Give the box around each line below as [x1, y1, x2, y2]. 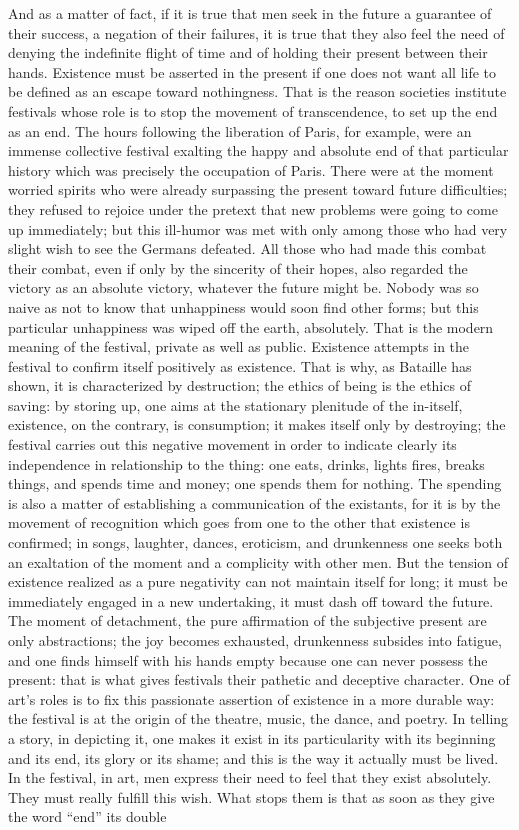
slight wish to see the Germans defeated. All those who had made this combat [8, 238, 487, 259]
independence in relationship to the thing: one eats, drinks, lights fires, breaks [8, 453, 485, 474]
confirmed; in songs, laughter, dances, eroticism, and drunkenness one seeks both [8, 532, 503, 553]
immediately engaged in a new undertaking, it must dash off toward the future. [8, 590, 494, 611]
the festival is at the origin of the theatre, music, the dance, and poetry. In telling [8, 708, 509, 729]
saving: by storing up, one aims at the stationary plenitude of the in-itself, [8, 394, 463, 415]
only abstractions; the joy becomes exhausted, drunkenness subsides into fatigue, [8, 630, 502, 650]
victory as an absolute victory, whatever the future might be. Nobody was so [8, 277, 479, 298]
